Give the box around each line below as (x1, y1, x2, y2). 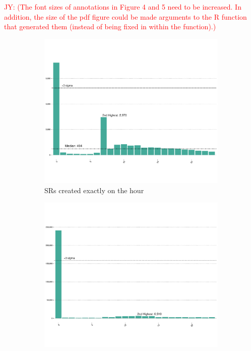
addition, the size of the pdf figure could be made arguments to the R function (4, 11, 247, 22)
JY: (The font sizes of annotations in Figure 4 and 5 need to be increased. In (4, 2, 241, 12)
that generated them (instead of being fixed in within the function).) (4, 21, 216, 32)
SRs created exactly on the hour (44, 185, 144, 195)
